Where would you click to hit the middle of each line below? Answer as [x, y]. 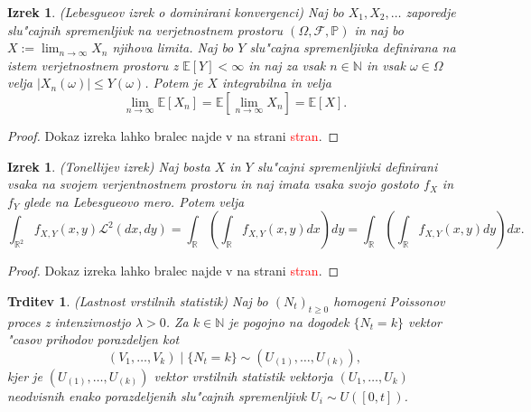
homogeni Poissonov [389, 300]
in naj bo [379, 29]
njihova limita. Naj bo [173, 47]
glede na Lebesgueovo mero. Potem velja [134, 201]
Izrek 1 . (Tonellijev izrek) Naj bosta [109, 166]
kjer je [25, 375]
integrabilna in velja [277, 83]
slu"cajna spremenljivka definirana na [353, 47]
